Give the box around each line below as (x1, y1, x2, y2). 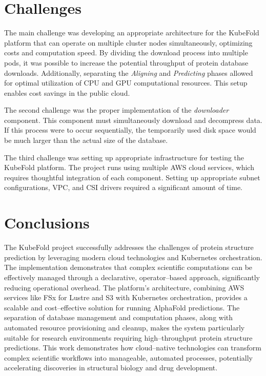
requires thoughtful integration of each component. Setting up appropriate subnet (4, 172, 260, 182)
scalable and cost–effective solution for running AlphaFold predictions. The (4, 302, 240, 312)
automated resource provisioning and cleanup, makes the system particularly (4, 322, 245, 332)
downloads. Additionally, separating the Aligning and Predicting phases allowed (4, 67, 253, 78)
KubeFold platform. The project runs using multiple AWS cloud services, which (4, 162, 254, 173)
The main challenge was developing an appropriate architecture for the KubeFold (4, 27, 259, 38)
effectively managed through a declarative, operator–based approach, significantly (4, 271, 260, 282)
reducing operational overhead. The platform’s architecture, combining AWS (4, 282, 244, 293)
